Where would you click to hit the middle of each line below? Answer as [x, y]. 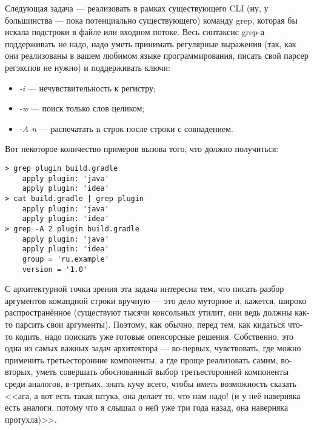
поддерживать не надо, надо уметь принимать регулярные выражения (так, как [151, 43]
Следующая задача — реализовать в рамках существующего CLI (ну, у [137, 8]
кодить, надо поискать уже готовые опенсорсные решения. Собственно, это [155, 336]
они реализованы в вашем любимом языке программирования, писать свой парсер [157, 55]
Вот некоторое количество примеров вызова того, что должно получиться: [142, 149]
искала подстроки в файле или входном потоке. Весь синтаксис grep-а [135, 32]
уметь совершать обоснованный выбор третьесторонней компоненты [162, 372]
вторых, [19, 372]
